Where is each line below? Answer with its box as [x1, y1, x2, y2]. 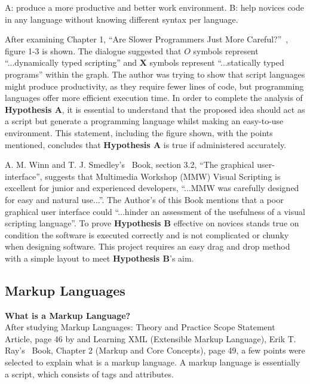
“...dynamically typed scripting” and [5, 56, 137, 69]
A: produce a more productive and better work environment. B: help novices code [5, 1, 305, 13]
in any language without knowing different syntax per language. [5, 13, 238, 25]
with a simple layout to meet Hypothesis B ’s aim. [5, 251, 194, 264]
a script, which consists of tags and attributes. [5, 367, 174, 380]
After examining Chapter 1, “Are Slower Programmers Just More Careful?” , [5, 33, 288, 45]
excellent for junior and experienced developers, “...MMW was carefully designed [5, 182, 299, 194]
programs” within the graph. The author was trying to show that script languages [5, 67, 305, 80]
